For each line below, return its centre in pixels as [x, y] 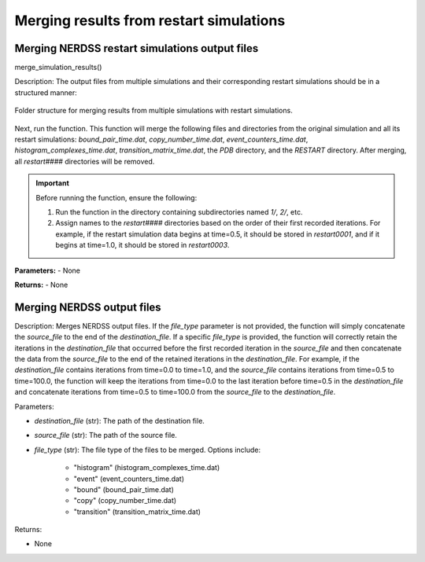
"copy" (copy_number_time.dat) [125, 501]
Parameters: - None [48, 270]
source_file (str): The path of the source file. [105, 435]
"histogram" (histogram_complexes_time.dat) [147, 468]
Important [53, 183]
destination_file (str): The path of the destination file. [119, 421]
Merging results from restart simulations [150, 20]
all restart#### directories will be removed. [85, 161]
